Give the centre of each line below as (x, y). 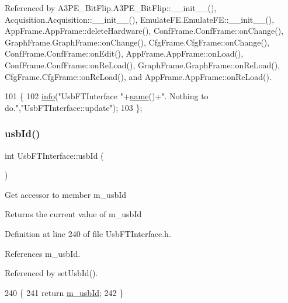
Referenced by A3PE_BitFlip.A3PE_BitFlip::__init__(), (111, 8)
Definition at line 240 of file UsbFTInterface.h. (88, 233)
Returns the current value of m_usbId (73, 214)
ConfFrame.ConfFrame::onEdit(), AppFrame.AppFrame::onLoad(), (124, 53)
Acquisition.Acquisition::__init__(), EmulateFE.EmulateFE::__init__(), (140, 19)
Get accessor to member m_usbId (66, 194)
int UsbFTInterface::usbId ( (54, 155)
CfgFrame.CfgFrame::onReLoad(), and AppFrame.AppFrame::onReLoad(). (138, 76)
